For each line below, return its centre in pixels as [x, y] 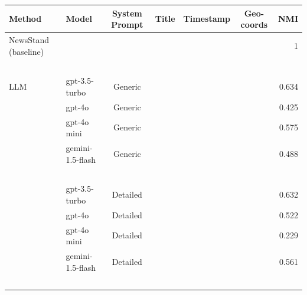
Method [25, 19]
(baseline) [27, 51]
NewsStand [29, 39]
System [127, 13]
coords [254, 24]
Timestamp [207, 19]
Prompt [127, 24]
